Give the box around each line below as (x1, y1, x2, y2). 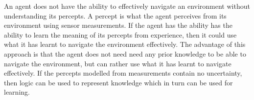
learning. (4, 87, 30, 97)
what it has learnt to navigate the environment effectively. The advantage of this (4, 39, 246, 49)
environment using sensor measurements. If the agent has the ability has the (4, 20, 232, 30)
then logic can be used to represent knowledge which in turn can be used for (4, 77, 233, 87)
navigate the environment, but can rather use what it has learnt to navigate (4, 58, 231, 68)
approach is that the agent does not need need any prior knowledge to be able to (4, 48, 246, 59)
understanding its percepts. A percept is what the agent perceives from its (4, 10, 227, 20)
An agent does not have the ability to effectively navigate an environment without (4, 1, 250, 11)
